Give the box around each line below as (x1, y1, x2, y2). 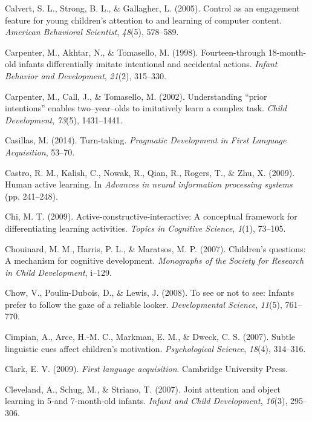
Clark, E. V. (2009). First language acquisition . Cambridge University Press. (5, 362, 288, 375)
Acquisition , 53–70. (5, 145, 75, 158)
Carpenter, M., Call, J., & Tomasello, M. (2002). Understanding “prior (5, 90, 267, 102)
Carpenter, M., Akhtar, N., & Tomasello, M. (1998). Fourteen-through (5, 45, 266, 58)
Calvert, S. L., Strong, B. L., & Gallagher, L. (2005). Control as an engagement (5, 2, 300, 14)
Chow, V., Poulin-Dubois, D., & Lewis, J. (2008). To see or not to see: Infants (5, 286, 294, 299)
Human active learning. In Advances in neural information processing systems (5, 178, 293, 191)
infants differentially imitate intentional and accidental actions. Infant (19, 57, 278, 70)
